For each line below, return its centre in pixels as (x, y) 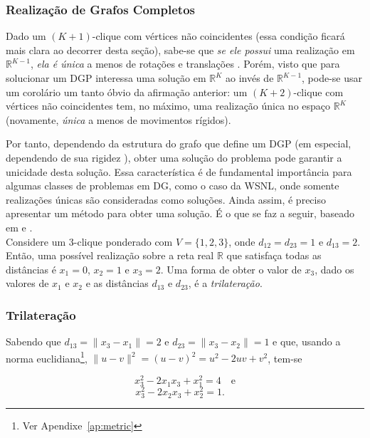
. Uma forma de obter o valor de (231, 269)
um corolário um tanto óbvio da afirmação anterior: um (127, 92)
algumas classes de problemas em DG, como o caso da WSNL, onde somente (173, 186)
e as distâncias (117, 283)
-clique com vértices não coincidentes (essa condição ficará (218, 36)
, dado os (334, 269)
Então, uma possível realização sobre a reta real (110, 255)
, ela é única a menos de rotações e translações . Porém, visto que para (185, 64)
